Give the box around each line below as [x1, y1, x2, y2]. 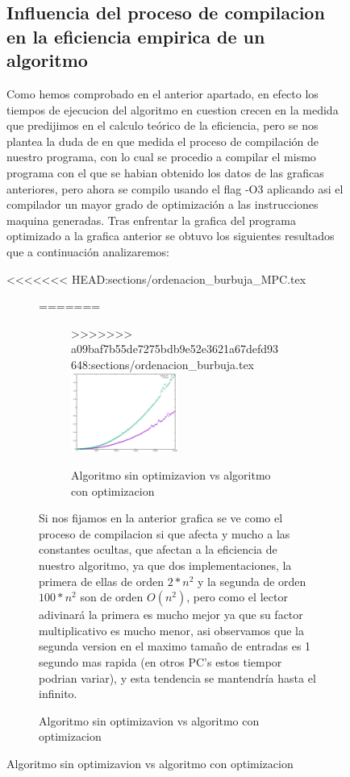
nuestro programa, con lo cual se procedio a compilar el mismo [6, 148, 316, 165]
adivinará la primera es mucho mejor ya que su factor [39, 606, 303, 623]
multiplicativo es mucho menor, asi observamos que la [39, 621, 304, 638]
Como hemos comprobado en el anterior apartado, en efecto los [6, 85, 319, 102]
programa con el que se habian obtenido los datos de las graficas [6, 164, 324, 181]
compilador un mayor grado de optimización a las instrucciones [6, 196, 319, 213]
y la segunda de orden [198, 572, 306, 589]
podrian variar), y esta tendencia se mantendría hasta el [39, 669, 316, 686]
